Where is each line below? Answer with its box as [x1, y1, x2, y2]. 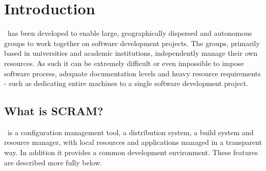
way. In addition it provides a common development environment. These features [4, 147, 258, 158]
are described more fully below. [4, 157, 103, 167]
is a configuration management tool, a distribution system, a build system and [7, 126, 254, 137]
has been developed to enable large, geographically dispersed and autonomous [7, 28, 252, 38]
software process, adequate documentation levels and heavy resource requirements [4, 68, 261, 78]
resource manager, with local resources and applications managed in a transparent [4, 137, 262, 147]
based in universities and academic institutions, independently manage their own [4, 48, 258, 58]
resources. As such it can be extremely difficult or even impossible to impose [4, 57, 244, 68]
